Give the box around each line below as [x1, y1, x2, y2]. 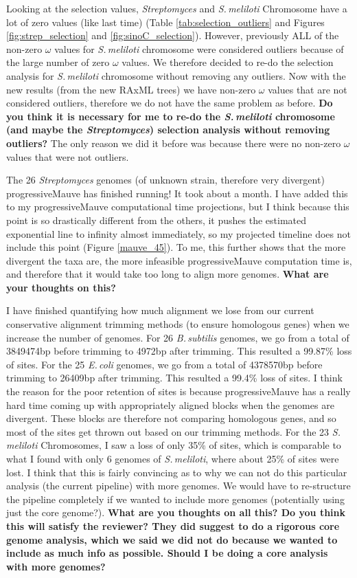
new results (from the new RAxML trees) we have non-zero [6, 82, 256, 96]
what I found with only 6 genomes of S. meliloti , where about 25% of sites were [6, 452, 339, 465]
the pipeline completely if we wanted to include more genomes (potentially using [6, 491, 345, 506]
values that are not [268, 82, 347, 96]
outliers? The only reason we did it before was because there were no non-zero [6, 135, 341, 150]
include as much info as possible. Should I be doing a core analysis [6, 546, 328, 560]
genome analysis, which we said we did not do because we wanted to [6, 532, 338, 546]
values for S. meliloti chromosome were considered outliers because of [54, 41, 344, 56]
